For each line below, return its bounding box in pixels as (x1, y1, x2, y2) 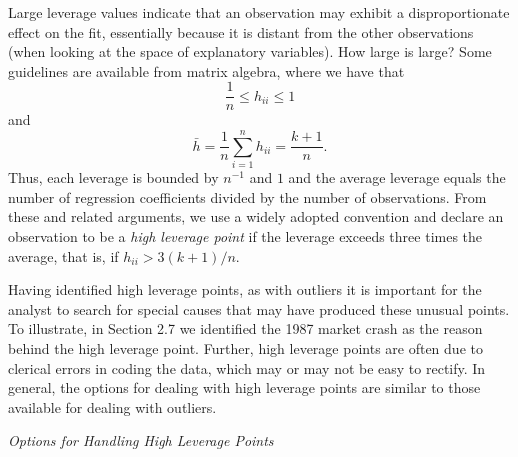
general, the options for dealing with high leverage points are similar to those (8, 377, 481, 398)
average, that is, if (8, 245, 119, 266)
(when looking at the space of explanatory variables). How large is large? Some (8, 41, 492, 62)
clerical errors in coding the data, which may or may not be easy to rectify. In (8, 357, 486, 378)
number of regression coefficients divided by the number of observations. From (8, 186, 487, 207)
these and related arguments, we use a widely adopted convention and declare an (8, 206, 504, 227)
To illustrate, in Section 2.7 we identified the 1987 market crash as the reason (8, 318, 483, 339)
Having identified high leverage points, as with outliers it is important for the (8, 279, 482, 300)
